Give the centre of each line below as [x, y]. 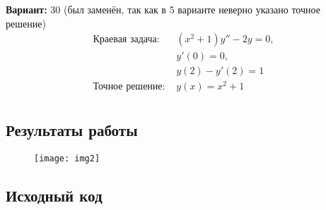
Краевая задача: [126, 40]
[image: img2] [67, 158]
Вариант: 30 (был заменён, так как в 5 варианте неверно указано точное [163, 9]
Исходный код [54, 195]
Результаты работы [72, 129]
